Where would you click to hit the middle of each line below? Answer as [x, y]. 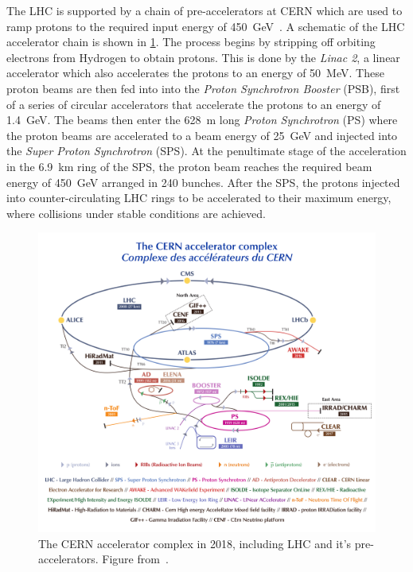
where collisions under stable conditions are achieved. [136, 213]
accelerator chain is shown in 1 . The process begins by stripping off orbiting [191, 42]
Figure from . [135, 559]
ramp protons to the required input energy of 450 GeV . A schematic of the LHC [206, 26]
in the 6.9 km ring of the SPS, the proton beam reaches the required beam [189, 166]
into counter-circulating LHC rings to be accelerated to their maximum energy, [199, 198]
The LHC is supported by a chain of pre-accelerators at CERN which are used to [205, 10]
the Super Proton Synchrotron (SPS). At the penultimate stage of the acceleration [206, 151]
